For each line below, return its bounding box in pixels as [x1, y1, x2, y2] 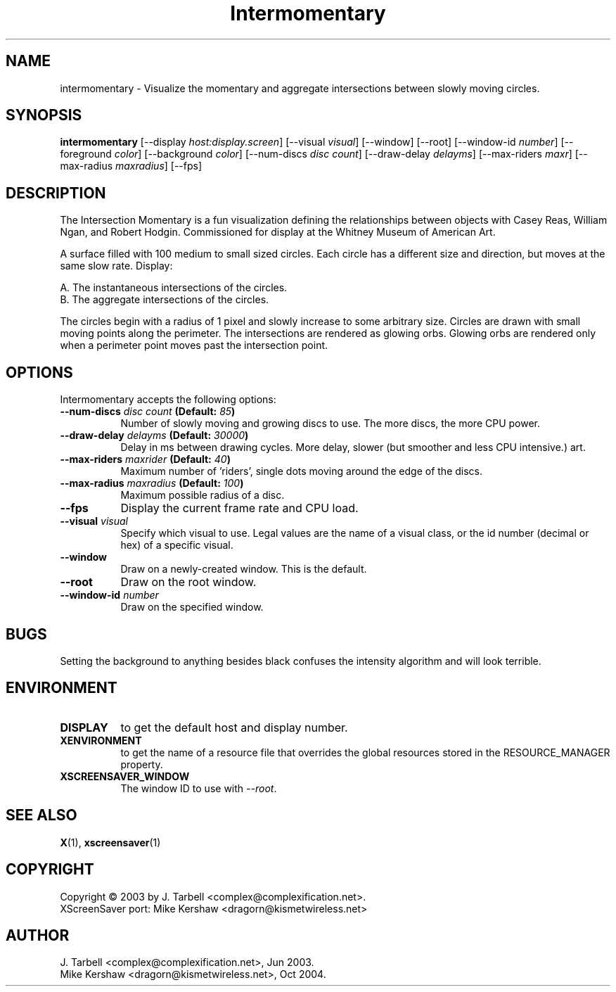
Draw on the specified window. [120, 601, 264, 613]
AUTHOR [6, 926, 70, 944]
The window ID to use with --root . [120, 782, 277, 794]
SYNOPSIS [6, 106, 82, 125]
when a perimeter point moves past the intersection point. [60, 339, 328, 352]
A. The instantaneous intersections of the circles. [60, 281, 288, 294]
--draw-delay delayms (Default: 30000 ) [60, 429, 249, 442]
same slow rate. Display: [60, 260, 173, 272]
